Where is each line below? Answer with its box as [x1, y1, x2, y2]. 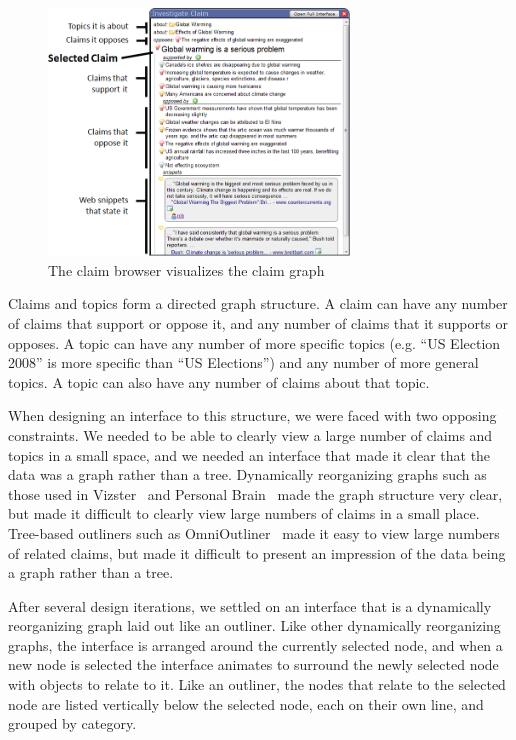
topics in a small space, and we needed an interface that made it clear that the [8, 444, 491, 465]
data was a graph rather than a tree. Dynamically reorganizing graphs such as [8, 464, 487, 485]
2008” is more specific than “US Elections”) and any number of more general [8, 352, 479, 373]
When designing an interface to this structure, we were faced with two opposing [8, 405, 497, 426]
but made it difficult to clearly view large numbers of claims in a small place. [8, 503, 480, 524]
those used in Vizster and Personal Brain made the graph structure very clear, [8, 483, 503, 504]
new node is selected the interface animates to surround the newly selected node [8, 654, 499, 675]
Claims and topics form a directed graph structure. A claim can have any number [8, 293, 508, 314]
